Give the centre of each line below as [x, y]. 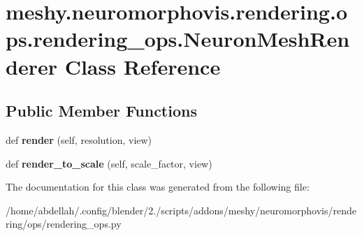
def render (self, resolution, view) [79, 139]
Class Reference [143, 66]
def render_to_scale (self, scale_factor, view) [109, 163]
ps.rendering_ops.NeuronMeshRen [178, 39]
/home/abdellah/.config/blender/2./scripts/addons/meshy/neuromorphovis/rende [181, 210]
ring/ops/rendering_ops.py [64, 224]
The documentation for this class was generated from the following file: [158, 187]
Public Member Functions [101, 111]
